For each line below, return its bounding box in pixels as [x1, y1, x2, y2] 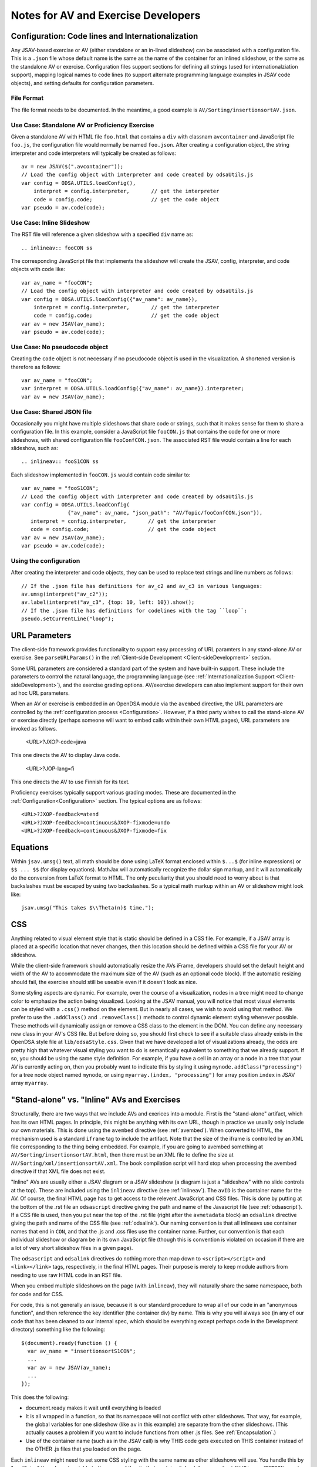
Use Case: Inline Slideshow [11, 218, 90, 227]
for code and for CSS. [11, 1290, 64, 1297]
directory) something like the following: [11, 1326, 106, 1333]
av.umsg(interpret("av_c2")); [21, 590, 109, 597]
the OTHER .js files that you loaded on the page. [25, 1445, 142, 1452]
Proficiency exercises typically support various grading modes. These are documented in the [11, 789, 236, 796]
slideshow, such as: [11, 445, 59, 452]
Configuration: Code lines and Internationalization [11, 31, 198, 41]
